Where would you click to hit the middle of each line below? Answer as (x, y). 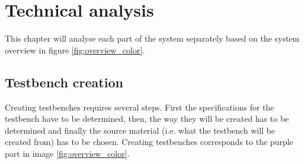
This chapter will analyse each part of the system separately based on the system (152, 38)
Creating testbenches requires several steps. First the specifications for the (140, 107)
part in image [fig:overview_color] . (67, 153)
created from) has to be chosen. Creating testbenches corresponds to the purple (149, 142)
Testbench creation (64, 82)
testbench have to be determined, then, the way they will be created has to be (147, 119)
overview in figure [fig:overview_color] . (75, 50)
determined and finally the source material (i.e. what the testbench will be (140, 130)
